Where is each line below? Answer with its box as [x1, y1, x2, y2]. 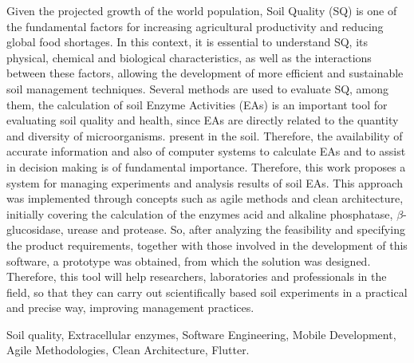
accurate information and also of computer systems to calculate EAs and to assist [6, 143, 406, 160]
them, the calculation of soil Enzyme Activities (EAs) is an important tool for [6, 96, 388, 112]
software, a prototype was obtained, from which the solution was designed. [6, 252, 371, 269]
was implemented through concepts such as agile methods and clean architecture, [6, 190, 404, 207]
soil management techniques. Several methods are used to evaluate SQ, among [6, 80, 389, 97]
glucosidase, [6, 221, 64, 238]
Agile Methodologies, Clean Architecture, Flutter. [6, 341, 250, 358]
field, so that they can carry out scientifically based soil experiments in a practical [6, 283, 408, 300]
